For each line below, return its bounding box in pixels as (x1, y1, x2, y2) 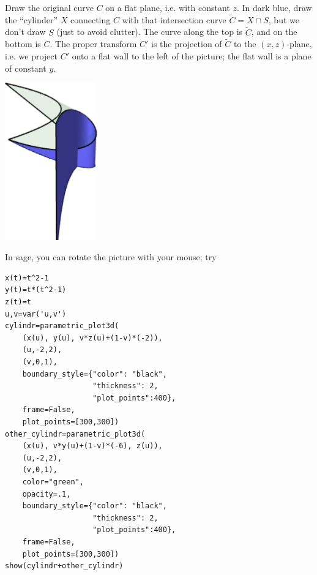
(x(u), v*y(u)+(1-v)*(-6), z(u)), (22, 442, 163, 451)
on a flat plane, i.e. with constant (105, 1, 230, 13)
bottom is (5, 37, 41, 50)
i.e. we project (5, 50, 58, 62)
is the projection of (151, 37, 222, 50)
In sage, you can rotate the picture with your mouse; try (5, 250, 217, 263)
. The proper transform (50, 37, 137, 50)
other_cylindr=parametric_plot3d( (5, 429, 146, 438)
